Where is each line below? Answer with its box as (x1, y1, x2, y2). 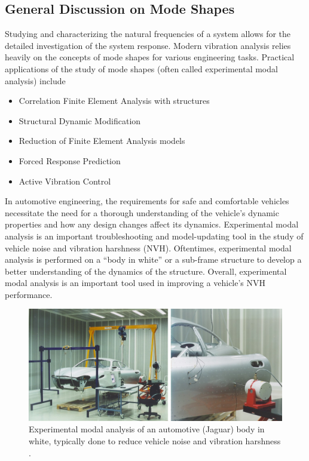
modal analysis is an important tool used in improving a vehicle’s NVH (5, 276, 266, 289)
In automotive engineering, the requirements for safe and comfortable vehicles (5, 195, 289, 207)
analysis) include (5, 74, 66, 87)
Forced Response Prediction (19, 154, 121, 167)
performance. (5, 288, 53, 300)
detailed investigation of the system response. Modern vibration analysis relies (5, 39, 291, 51)
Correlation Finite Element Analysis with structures (19, 94, 210, 107)
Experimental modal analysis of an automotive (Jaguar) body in (29, 423, 265, 435)
